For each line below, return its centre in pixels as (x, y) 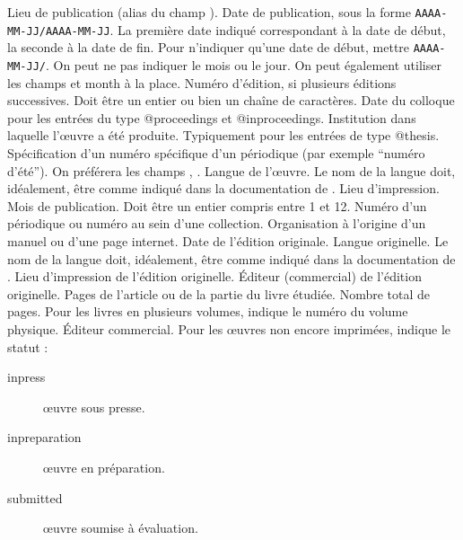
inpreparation (44, 437)
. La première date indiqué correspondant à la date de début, (278, 29)
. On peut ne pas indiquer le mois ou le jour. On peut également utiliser (243, 64)
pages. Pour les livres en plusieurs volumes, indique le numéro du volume (208, 311)
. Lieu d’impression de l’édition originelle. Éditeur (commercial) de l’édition (214, 276)
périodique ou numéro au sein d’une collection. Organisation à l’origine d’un (217, 223)
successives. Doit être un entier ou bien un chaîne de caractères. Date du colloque (231, 100)
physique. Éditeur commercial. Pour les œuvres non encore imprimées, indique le (229, 328)
